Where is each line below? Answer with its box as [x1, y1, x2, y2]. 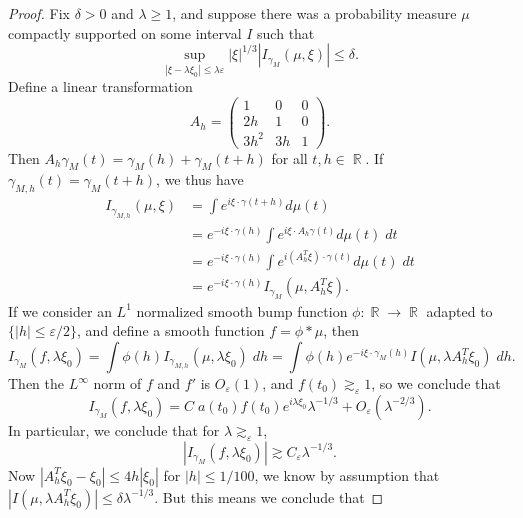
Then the [8, 373, 64, 394]
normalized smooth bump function [136, 300, 348, 321]
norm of [93, 373, 142, 394]
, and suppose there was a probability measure [172, 3, 457, 23]
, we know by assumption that [254, 464, 440, 485]
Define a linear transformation [8, 76, 193, 97]
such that [257, 22, 315, 43]
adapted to [426, 300, 493, 321]
